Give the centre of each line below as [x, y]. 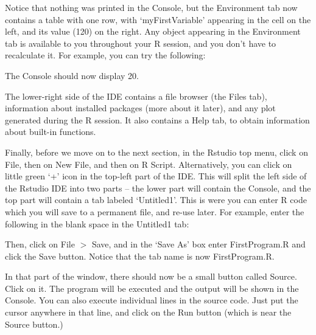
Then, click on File [40, 244]
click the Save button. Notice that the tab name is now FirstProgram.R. [140, 256]
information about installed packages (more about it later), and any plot [140, 108]
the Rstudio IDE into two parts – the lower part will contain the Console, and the [158, 188]
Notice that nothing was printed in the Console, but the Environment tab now [151, 7]
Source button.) [34, 324]
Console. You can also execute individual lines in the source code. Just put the [152, 300]
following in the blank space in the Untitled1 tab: [97, 223]
